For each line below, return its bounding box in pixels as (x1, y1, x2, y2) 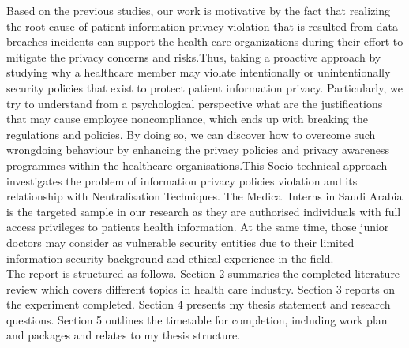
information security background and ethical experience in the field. (6, 249, 334, 266)
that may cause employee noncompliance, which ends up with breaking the (6, 110, 368, 127)
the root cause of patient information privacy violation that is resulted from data (6, 17, 398, 34)
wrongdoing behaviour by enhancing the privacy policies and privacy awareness (6, 141, 390, 158)
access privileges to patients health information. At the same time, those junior (6, 219, 389, 235)
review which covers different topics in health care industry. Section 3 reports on (6, 280, 396, 297)
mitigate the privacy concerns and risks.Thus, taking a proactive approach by (6, 48, 381, 65)
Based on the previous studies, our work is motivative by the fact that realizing (6, 2, 391, 18)
